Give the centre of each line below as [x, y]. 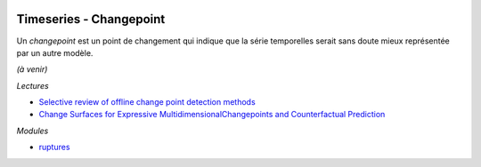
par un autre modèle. [55, 52]
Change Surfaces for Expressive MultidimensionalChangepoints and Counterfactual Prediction [212, 115]
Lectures [33, 85]
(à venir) [32, 69]
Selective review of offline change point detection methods [147, 102]
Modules [33, 131]
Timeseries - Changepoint [91, 19]
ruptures [54, 147]
